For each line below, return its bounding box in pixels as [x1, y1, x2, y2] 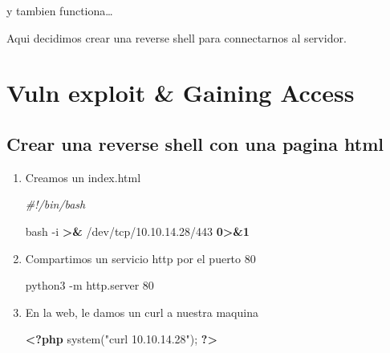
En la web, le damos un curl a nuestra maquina [25, 303, 258, 320]
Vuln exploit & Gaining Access [6, 76, 355, 109]
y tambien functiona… [6, 2, 113, 18]
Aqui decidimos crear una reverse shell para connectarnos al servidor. [6, 29, 347, 46]
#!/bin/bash [25, 196, 86, 213]
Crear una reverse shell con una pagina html [6, 131, 384, 156]
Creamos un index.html [25, 168, 141, 185]
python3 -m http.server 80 [25, 277, 154, 294]
